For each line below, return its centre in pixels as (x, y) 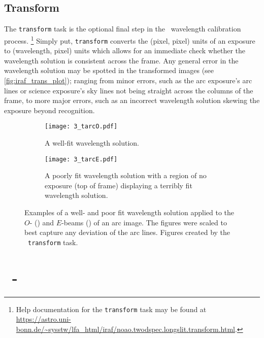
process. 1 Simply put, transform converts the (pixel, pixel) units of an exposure (130, 40)
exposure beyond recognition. (49, 110)
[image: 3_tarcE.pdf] (81, 159)
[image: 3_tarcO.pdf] (81, 127)
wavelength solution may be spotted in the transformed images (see (109, 70)
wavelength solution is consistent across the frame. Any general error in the (121, 60)
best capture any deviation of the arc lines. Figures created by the (127, 232)
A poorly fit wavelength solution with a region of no (126, 175)
